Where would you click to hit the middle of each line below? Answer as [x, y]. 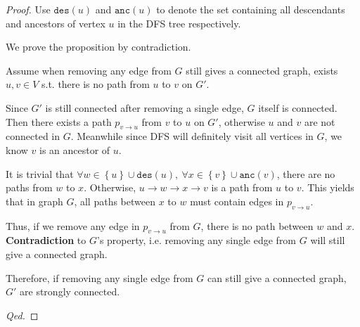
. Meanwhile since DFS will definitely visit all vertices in [192, 136]
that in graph [34, 201]
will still [328, 240]
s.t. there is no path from [95, 84]
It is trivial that [40, 173]
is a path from [242, 187]
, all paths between [115, 201]
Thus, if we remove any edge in [73, 225]
